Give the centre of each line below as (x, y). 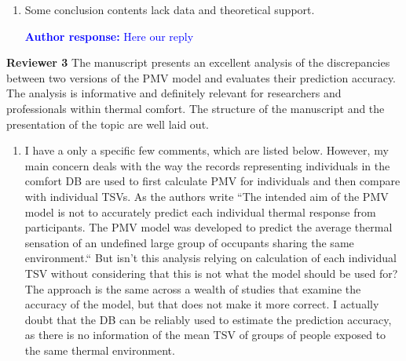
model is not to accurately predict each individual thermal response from (200, 211)
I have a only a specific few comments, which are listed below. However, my (207, 150)
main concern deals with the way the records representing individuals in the (207, 165)
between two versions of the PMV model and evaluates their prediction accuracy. (201, 77)
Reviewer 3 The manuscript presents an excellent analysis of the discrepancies (198, 62)
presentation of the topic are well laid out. (108, 124)
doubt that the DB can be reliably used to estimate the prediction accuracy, (208, 319)
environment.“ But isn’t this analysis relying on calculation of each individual (210, 258)
